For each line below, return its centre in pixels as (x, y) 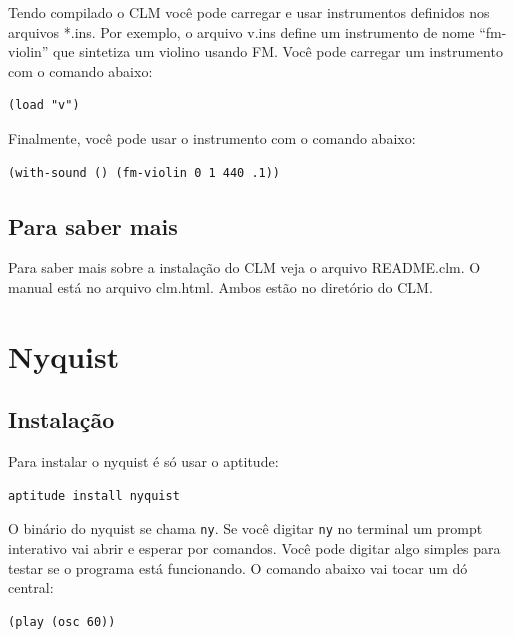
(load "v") (44, 105)
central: (31, 587)
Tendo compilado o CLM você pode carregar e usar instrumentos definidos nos (249, 12)
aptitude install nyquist (94, 495)
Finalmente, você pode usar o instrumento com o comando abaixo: (212, 137)
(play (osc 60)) (62, 621)
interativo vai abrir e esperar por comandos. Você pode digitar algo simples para (254, 547)
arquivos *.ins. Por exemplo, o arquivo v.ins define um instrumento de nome (241, 31)
